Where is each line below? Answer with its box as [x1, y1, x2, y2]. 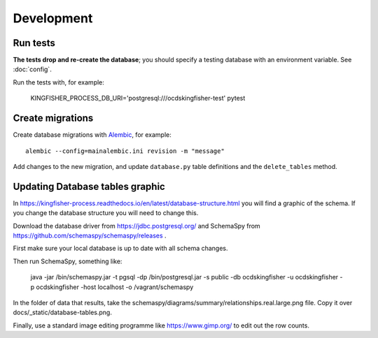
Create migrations [13, 112, 94, 124]
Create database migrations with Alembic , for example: [13, 131, 171, 139]
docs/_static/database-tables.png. [13, 308, 112, 317]
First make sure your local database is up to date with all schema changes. [13, 244, 228, 253]
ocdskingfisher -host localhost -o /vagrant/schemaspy [36, 283, 194, 291]
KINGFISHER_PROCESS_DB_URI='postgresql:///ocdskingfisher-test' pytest [30, 94, 246, 103]
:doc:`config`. [13, 65, 52, 73]
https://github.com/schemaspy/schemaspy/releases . [13, 231, 167, 240]
